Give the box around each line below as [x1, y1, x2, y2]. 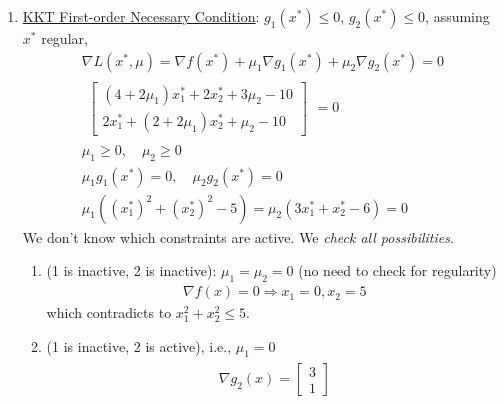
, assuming [425, 6, 490, 26]
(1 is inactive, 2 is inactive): [46, 260, 217, 281]
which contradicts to [46, 302, 172, 323]
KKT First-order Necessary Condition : [22, 6, 260, 26]
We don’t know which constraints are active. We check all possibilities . [22, 226, 454, 247]
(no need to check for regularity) [298, 260, 497, 281]
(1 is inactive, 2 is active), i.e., [46, 335, 232, 356]
